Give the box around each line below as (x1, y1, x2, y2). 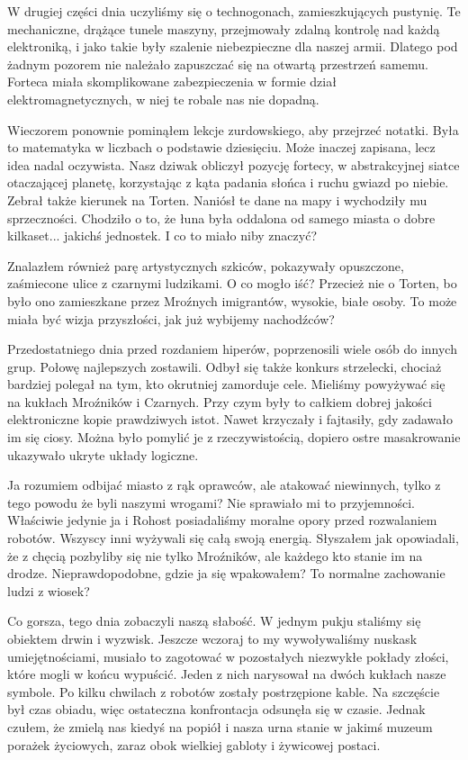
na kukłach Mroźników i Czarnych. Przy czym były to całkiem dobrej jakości (7, 392, 432, 411)
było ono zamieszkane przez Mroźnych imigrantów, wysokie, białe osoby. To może (7, 291, 457, 310)
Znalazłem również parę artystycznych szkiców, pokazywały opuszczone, (7, 256, 404, 275)
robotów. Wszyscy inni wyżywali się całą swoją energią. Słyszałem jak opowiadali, (7, 529, 459, 547)
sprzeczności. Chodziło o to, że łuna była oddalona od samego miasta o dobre (7, 208, 436, 227)
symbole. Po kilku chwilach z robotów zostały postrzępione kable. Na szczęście (7, 682, 440, 701)
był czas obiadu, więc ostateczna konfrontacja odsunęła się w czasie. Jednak (7, 700, 426, 719)
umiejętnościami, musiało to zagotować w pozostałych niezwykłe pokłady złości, (7, 647, 449, 665)
